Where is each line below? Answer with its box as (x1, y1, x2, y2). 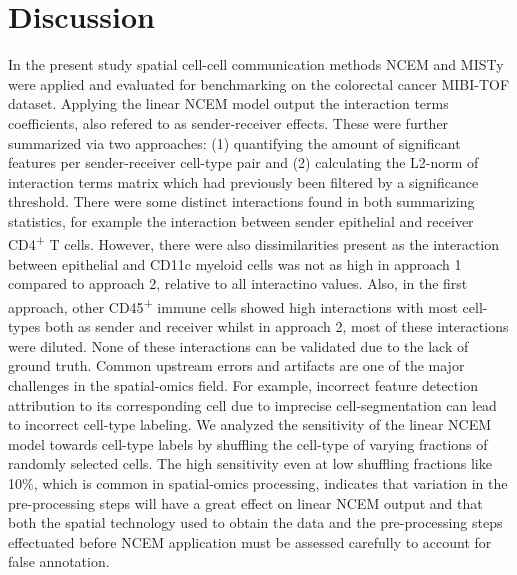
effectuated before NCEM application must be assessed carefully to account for (8, 531, 492, 552)
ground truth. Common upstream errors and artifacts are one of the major (8, 355, 465, 376)
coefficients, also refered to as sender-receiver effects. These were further (8, 112, 449, 133)
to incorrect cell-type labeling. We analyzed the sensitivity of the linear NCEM (8, 414, 492, 435)
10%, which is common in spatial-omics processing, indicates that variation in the (8, 472, 508, 493)
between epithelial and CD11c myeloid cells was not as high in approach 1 (8, 253, 462, 274)
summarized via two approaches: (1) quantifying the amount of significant (8, 132, 461, 153)
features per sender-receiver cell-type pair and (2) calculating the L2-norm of (8, 152, 479, 173)
